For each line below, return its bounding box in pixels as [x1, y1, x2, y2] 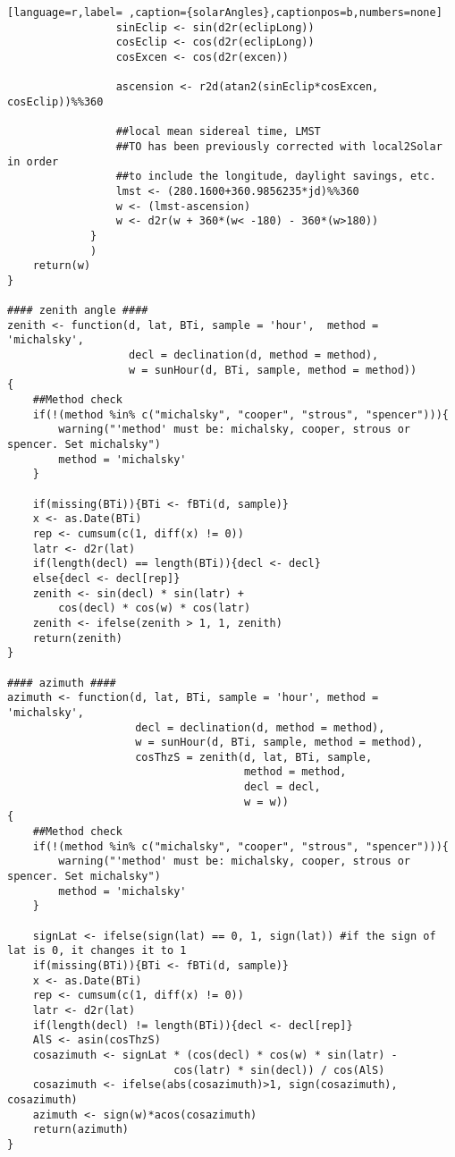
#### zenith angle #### [7, 304, 148, 317]
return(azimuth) [32, 1123, 130, 1136]
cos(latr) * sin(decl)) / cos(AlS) [173, 1063, 385, 1077]
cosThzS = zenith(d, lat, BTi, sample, [135, 750, 373, 764]
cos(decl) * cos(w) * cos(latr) [58, 602, 251, 615]
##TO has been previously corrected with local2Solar [115, 139, 442, 153]
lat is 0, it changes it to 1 [7, 944, 187, 958]
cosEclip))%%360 [7, 95, 104, 108]
